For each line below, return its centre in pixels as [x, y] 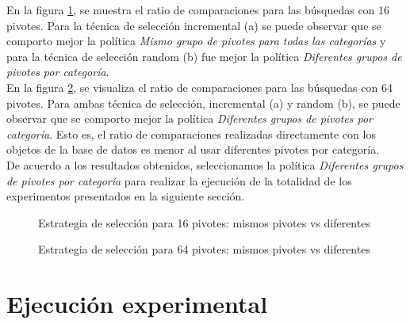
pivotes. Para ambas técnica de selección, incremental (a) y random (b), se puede [203, 103]
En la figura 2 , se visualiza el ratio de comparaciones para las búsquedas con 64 [199, 87]
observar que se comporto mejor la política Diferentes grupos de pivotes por [190, 118]
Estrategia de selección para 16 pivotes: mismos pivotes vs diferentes [204, 222]
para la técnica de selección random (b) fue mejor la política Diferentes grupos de [204, 56]
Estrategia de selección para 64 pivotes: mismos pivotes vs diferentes [204, 249]
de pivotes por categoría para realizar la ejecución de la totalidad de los [179, 180]
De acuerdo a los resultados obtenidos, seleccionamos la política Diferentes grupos [205, 164]
